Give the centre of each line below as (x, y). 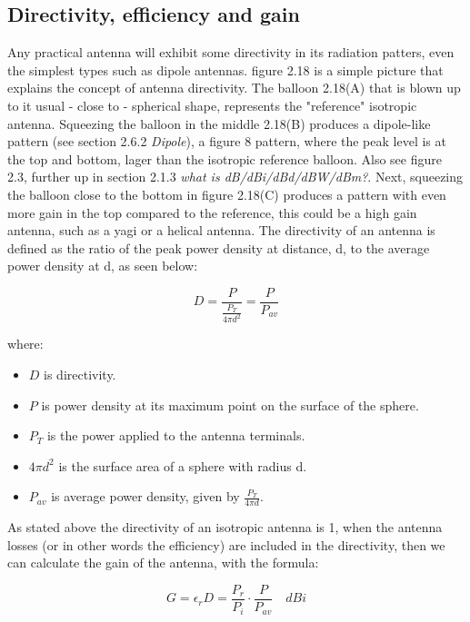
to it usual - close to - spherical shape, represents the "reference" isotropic (212, 105)
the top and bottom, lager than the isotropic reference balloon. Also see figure (225, 158)
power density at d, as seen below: (103, 266)
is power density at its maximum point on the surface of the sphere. (230, 405)
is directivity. (80, 375)
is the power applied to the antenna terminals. (176, 435)
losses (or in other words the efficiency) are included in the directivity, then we (226, 544)
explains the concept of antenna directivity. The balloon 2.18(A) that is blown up (234, 88)
